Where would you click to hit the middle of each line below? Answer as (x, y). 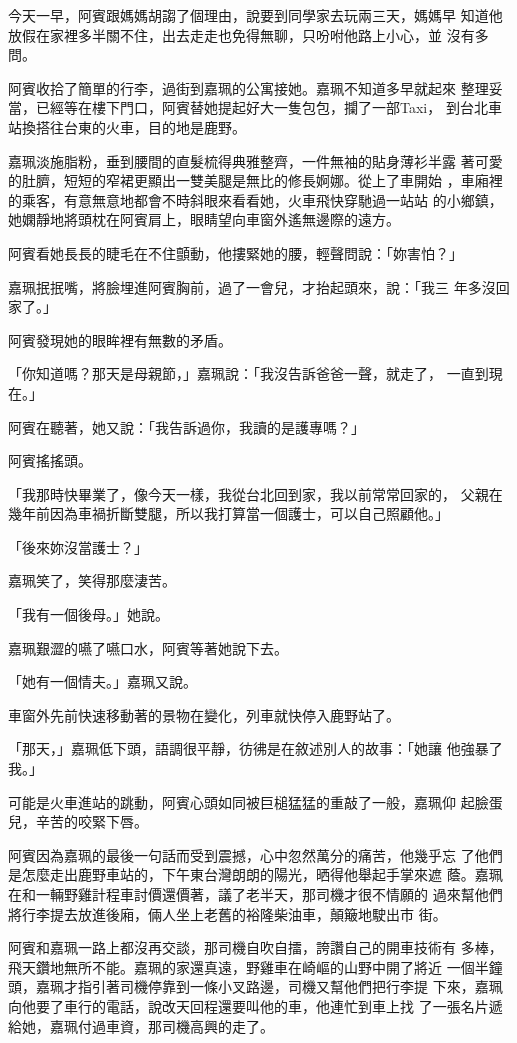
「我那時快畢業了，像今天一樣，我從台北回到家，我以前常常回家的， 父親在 (255, 493)
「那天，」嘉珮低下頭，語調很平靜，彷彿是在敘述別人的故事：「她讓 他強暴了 (255, 748)
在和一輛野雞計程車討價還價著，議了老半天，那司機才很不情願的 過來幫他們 (255, 894)
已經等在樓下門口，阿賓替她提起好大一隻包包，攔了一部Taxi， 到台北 (261, 107)
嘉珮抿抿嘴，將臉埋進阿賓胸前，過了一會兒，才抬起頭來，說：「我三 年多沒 (252, 286)
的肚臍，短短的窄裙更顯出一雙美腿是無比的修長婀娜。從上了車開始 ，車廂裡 (255, 180)
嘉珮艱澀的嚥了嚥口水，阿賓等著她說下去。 (148, 647)
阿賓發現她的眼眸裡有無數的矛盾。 (120, 339)
